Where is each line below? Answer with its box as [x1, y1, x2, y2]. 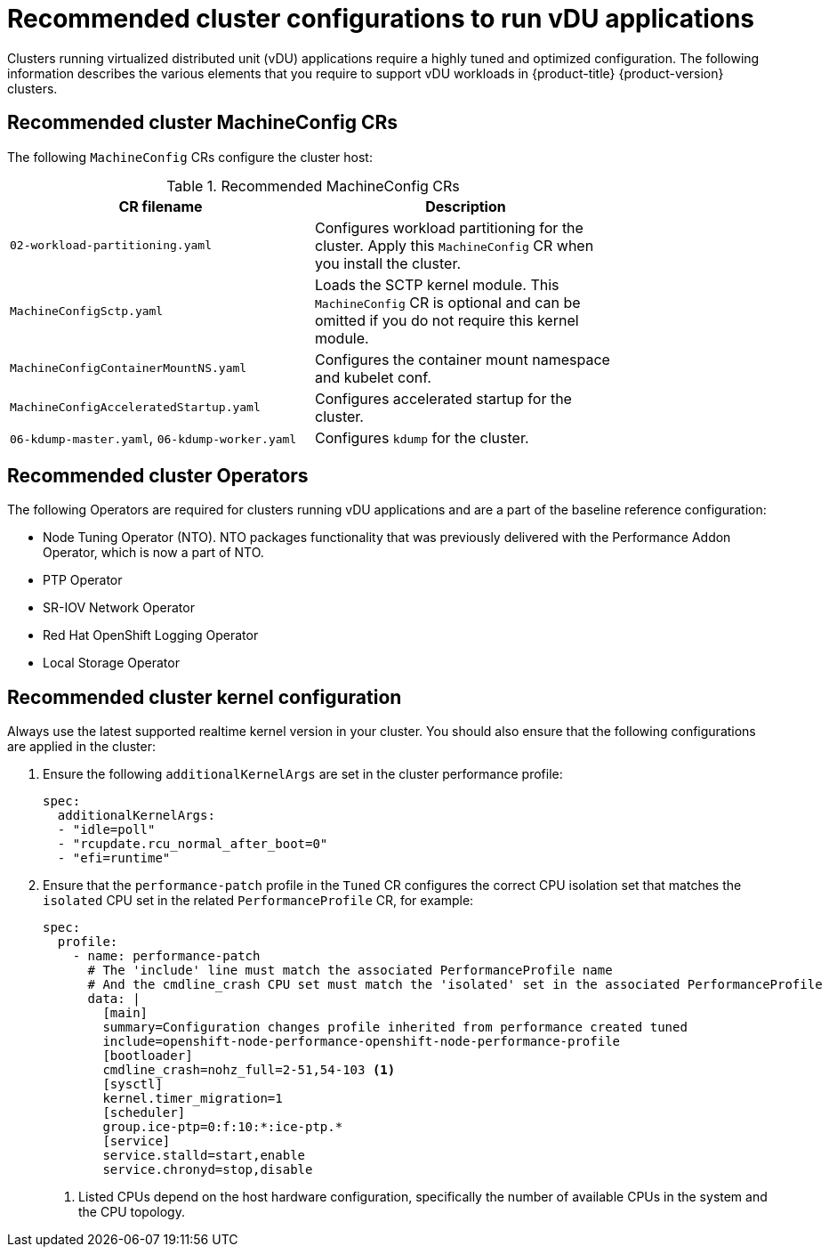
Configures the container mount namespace [315, 350, 610, 368]
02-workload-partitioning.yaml [10, 239, 212, 253]
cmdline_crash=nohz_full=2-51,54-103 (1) [102, 1063, 396, 1078]
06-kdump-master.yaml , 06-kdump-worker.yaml [10, 428, 297, 447]
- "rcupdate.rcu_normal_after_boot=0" [57, 837, 328, 852]
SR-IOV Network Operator [43, 600, 195, 616]
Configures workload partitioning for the [315, 218, 584, 237]
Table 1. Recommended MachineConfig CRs [166, 176, 460, 195]
